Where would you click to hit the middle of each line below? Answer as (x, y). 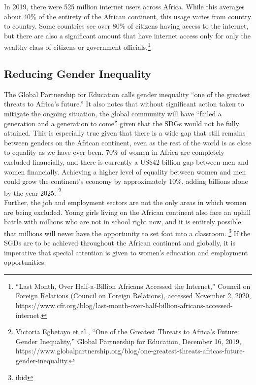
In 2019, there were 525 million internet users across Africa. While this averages (124, 6)
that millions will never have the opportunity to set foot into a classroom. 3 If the (127, 232)
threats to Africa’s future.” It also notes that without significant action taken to (124, 104)
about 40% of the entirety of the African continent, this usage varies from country (128, 16)
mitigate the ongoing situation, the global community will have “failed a (113, 114)
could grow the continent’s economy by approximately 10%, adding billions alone (126, 181)
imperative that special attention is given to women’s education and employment (126, 252)
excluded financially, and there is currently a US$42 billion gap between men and (126, 161)
